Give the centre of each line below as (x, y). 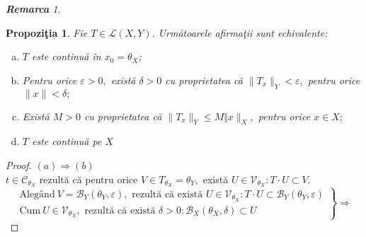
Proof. (19, 164)
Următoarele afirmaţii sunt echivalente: (243, 32)
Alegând (37, 194)
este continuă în (66, 56)
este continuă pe (67, 141)
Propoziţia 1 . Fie (47, 32)
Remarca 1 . (33, 8)
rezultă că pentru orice (88, 179)
